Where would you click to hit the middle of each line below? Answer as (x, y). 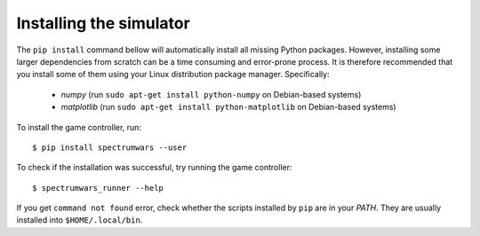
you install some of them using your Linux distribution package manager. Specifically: (173, 75)
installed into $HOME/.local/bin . (80, 220)
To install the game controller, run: (79, 127)
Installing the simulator (103, 23)
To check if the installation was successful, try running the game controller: (154, 168)
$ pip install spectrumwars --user (110, 147)
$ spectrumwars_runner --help (98, 188)
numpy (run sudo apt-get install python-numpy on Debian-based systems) (211, 94)
